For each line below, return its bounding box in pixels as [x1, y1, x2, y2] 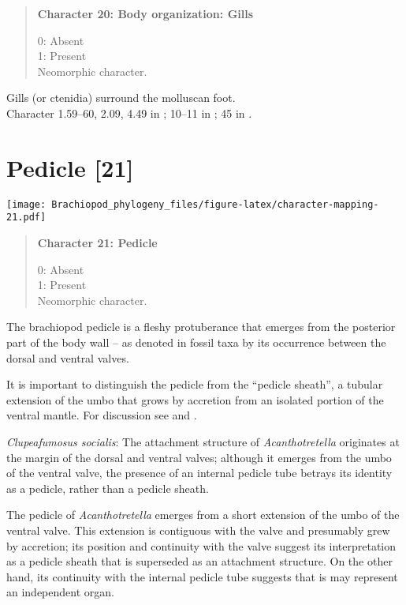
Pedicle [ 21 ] [6, 151, 134, 183]
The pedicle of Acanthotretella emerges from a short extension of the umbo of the [6, 506, 400, 523]
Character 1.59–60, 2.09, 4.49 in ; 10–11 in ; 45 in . [6, 104, 252, 121]
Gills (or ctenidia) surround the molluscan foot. [6, 89, 236, 106]
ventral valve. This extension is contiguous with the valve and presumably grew [6, 521, 390, 538]
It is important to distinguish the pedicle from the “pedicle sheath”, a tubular [6, 376, 383, 393]
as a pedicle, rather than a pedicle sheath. [6, 479, 209, 496]
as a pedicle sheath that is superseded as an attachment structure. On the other [6, 553, 393, 569]
